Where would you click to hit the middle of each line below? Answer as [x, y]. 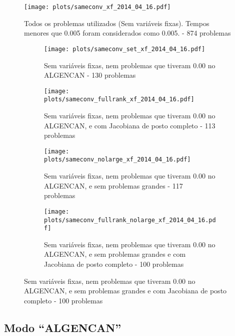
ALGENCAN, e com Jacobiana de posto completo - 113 [130, 125]
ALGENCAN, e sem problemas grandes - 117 [113, 185]
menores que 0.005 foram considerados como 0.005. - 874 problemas [127, 33]
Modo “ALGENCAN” [63, 327]
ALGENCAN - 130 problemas [90, 75]
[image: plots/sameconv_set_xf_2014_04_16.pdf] [125, 49]
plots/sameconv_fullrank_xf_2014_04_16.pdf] [119, 100]
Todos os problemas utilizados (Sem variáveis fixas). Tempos [117, 23]
